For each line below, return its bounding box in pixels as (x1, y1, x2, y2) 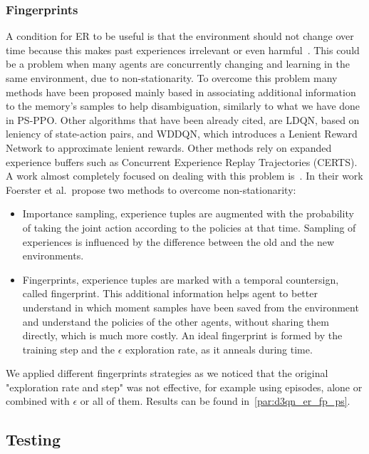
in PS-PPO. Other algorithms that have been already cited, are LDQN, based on (6, 112, 360, 127)
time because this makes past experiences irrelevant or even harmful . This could (6, 42, 360, 57)
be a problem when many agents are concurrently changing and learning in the (6, 56, 350, 71)
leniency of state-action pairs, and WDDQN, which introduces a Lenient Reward (6, 126, 358, 141)
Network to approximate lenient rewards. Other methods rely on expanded (6, 140, 332, 155)
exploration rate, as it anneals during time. (125, 341, 313, 356)
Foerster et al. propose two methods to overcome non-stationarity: (6, 182, 296, 197)
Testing (6, 428, 61, 450)
